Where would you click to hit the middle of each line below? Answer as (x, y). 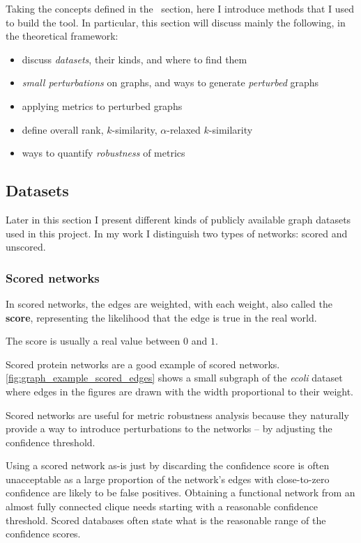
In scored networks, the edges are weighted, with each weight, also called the (169, 303)
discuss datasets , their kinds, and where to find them (135, 59)
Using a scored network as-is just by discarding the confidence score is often (168, 465)
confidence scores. (43, 534)
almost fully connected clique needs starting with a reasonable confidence (162, 506)
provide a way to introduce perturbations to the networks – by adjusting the (169, 428)
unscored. (26, 247)
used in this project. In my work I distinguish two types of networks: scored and (177, 233)
